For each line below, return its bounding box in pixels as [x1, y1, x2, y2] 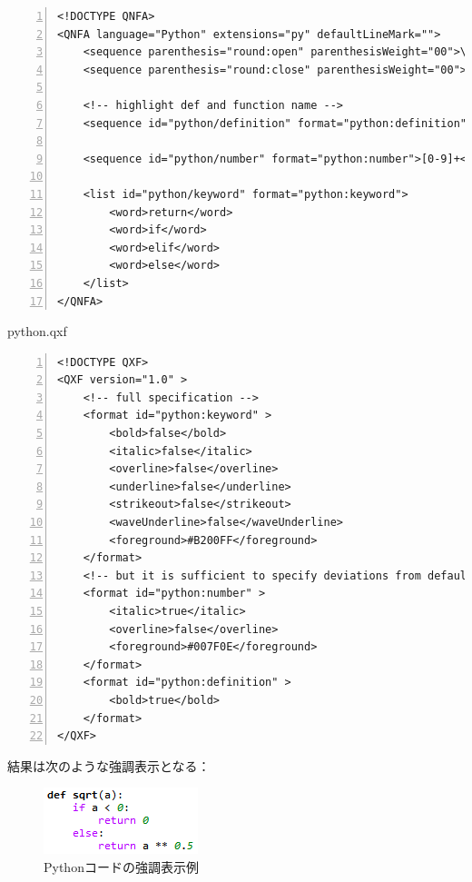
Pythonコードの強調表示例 [44, 857, 199, 876]
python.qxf [7, 322, 67, 341]
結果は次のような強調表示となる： [7, 756, 211, 775]
